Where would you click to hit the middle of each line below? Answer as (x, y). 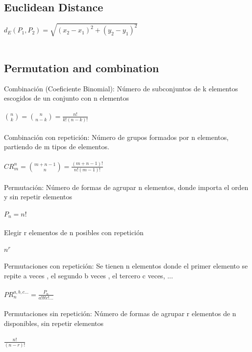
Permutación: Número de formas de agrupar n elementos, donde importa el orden (126, 187)
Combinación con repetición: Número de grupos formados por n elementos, (116, 137)
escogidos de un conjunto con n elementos (66, 98)
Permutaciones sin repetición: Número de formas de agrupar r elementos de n (120, 313)
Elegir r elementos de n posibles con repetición (74, 232)
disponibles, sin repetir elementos (54, 323)
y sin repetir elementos (38, 197)
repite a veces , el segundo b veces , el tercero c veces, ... (88, 276)
